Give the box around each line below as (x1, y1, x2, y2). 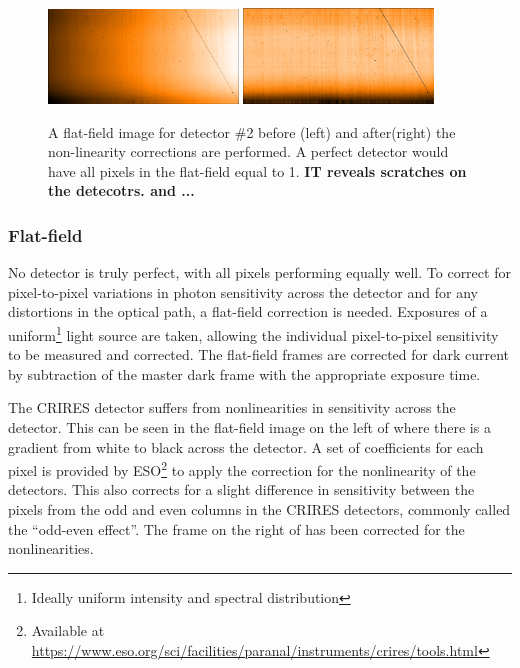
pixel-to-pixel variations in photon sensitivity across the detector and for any (8, 281, 478, 302)
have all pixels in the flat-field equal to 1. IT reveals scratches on (48, 160, 467, 181)
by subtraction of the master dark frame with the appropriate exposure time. (8, 363, 481, 384)
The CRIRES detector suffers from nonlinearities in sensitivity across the (8, 397, 456, 418)
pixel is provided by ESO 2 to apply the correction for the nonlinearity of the (8, 457, 476, 480)
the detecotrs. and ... (48, 180, 195, 201)
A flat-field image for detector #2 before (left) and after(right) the (48, 121, 456, 142)
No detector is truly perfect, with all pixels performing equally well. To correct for (8, 262, 511, 283)
